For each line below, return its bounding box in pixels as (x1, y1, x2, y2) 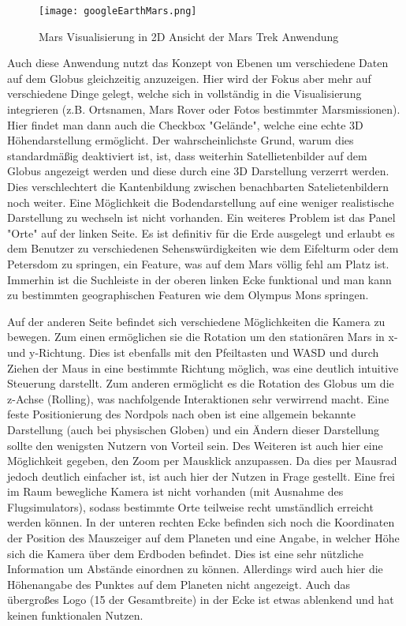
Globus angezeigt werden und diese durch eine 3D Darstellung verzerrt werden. (7, 163, 389, 179)
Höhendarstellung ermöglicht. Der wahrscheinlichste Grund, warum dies (7, 132, 354, 148)
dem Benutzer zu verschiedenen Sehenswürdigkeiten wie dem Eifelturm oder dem (7, 240, 399, 257)
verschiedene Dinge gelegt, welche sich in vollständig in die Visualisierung (7, 85, 362, 102)
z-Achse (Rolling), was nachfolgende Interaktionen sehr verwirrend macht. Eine (7, 390, 389, 407)
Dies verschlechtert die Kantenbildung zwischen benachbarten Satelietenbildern (7, 178, 389, 194)
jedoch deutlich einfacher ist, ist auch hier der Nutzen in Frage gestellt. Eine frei (7, 467, 395, 484)
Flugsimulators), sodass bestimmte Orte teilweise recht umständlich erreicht (7, 498, 374, 515)
